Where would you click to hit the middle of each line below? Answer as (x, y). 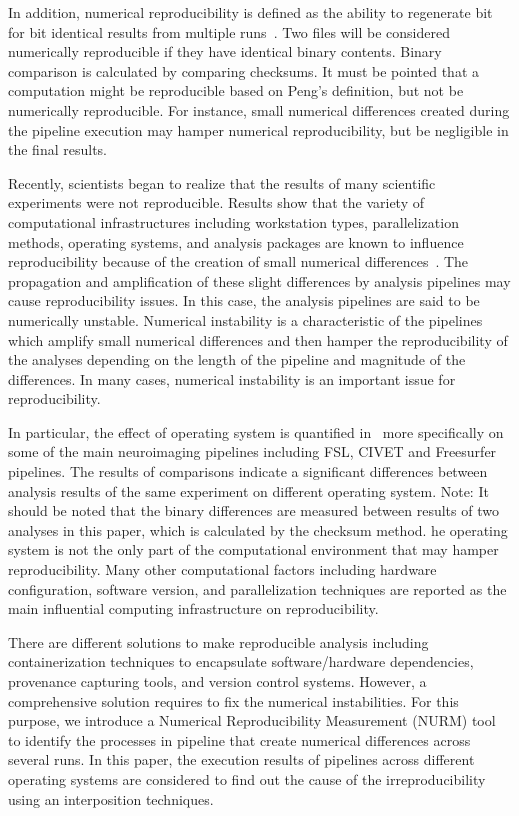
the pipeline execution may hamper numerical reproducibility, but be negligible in (258, 129)
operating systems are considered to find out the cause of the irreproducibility (247, 778)
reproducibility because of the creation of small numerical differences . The (238, 261)
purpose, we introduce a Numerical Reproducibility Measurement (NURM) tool (252, 720)
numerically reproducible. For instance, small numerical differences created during (259, 109)
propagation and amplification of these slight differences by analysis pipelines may (259, 280)
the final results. (57, 149)
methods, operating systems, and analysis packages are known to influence (236, 241)
